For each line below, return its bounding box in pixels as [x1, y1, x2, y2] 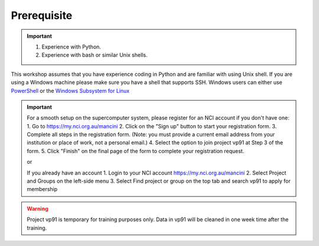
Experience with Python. [41, 43, 102, 50]
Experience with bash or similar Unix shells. [41, 51, 148, 59]
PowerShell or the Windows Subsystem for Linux [11, 87, 130, 94]
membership [27, 186, 58, 193]
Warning [27, 205, 48, 212]
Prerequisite [11, 9, 73, 22]
